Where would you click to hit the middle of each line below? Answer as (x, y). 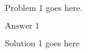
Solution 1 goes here (42, 42)
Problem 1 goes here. (44, 7)
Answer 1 (22, 26)
